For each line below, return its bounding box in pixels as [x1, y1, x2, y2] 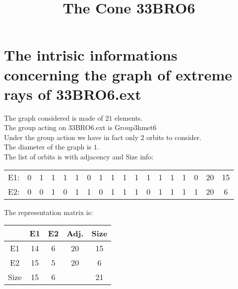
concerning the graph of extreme [4, 64, 233, 84]
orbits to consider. [146, 132, 202, 142]
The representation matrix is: [4, 207, 93, 217]
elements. [115, 112, 143, 123]
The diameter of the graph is [4, 142, 92, 152]
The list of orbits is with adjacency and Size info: [4, 151, 154, 162]
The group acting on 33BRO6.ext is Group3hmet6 [4, 122, 157, 133]
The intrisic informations [4, 45, 178, 65]
